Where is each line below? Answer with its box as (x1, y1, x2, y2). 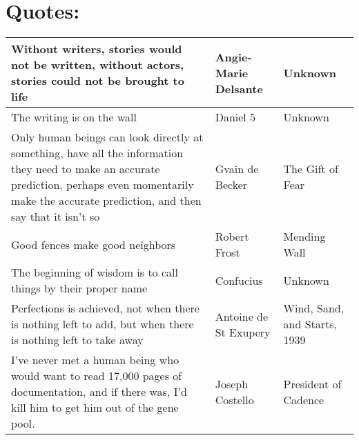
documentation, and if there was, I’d (11, 383, 187, 400)
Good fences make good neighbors (11, 236, 176, 252)
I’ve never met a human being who (11, 352, 179, 368)
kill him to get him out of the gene (11, 399, 179, 416)
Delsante (215, 80, 263, 97)
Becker (215, 177, 248, 193)
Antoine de (215, 308, 269, 324)
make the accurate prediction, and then (11, 192, 202, 209)
